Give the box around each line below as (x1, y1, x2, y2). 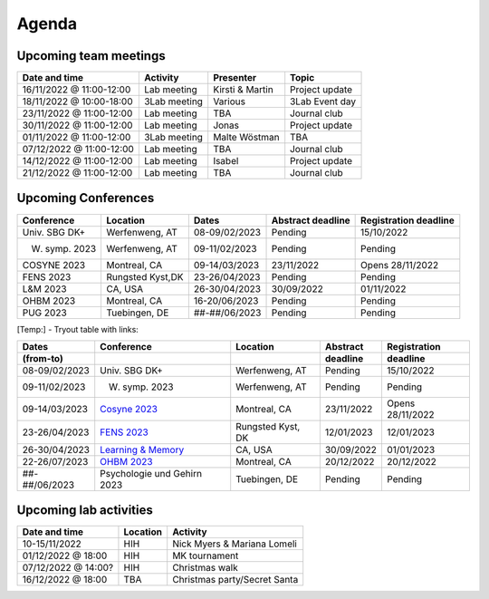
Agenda (16, 14, 77, 34)
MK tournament (172, 549, 239, 562)
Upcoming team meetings (16, 48, 167, 63)
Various (213, 95, 246, 108)
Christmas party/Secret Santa (172, 574, 299, 586)
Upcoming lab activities (16, 503, 153, 518)
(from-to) (22, 352, 63, 364)
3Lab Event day (290, 95, 357, 108)
